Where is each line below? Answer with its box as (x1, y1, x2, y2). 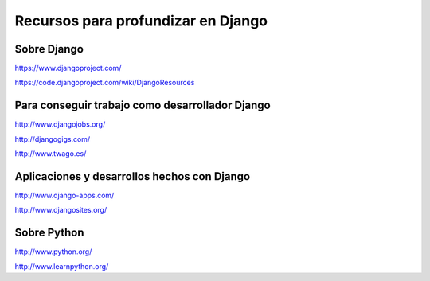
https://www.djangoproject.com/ (14, 64, 122, 73)
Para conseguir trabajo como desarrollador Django (14, 99, 271, 112)
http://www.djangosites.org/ (14, 205, 107, 215)
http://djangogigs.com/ (14, 134, 91, 143)
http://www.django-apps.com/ (14, 191, 115, 201)
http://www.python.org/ (14, 247, 92, 256)
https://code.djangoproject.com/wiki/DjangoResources (14, 78, 195, 88)
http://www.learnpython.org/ (14, 261, 109, 271)
